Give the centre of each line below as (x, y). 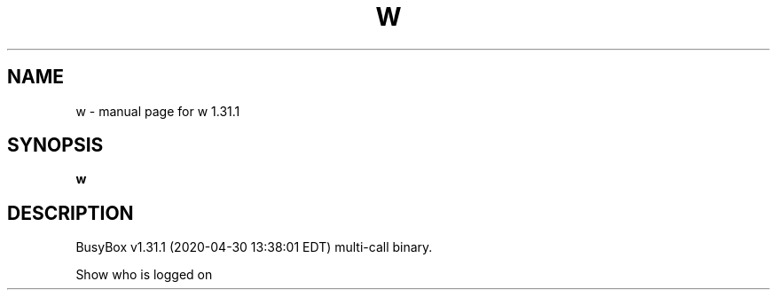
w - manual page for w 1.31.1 (158, 111)
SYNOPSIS (55, 145)
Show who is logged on (144, 275)
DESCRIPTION (71, 213)
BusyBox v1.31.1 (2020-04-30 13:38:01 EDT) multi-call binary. (254, 247)
